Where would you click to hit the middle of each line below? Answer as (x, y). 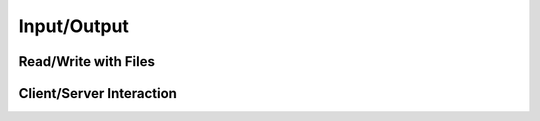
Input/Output (74, 26)
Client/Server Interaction (97, 93)
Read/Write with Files (86, 61)
